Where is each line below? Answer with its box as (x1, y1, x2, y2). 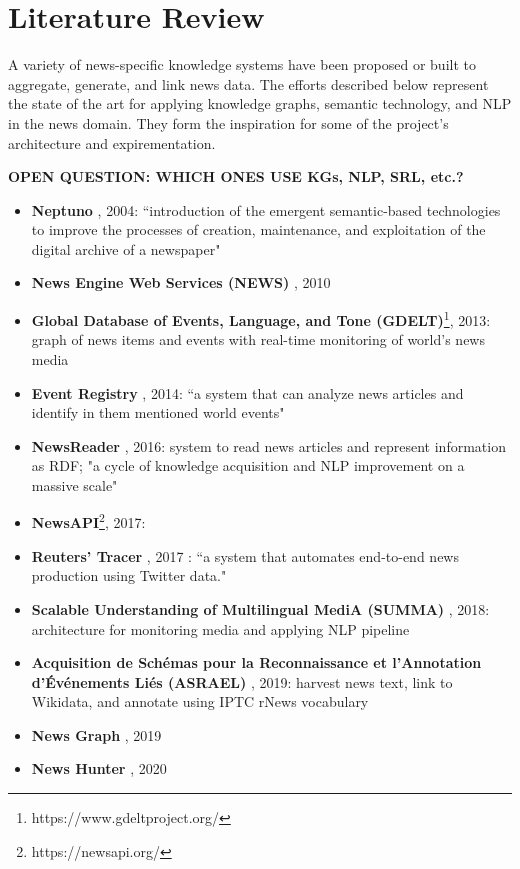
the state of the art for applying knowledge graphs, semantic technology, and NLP (8, 93, 512, 114)
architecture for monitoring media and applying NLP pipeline (31, 618, 410, 639)
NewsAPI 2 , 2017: (31, 509, 146, 533)
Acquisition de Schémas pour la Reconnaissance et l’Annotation (31, 652, 482, 673)
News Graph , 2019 (31, 724, 162, 745)
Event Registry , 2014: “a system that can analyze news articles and (31, 382, 464, 403)
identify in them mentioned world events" (31, 402, 285, 423)
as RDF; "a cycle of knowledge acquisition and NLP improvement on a (31, 455, 465, 476)
